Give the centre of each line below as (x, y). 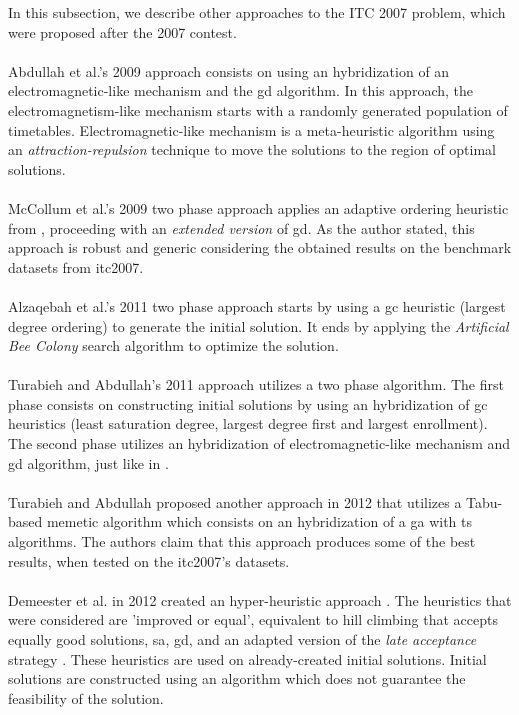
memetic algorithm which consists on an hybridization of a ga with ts (259, 521)
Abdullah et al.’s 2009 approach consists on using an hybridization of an (229, 70)
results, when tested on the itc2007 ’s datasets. (149, 560)
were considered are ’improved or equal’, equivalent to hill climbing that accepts (253, 619)
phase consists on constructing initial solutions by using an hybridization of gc (248, 403)
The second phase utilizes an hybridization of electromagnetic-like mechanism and (259, 443)
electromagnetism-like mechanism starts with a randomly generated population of (258, 109)
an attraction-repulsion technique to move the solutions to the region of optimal (252, 149)
